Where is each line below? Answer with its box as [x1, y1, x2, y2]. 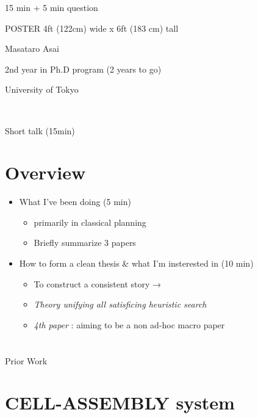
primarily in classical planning [34, 215, 146, 228]
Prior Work [5, 354, 48, 367]
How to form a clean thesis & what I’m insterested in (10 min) [19, 257, 254, 270]
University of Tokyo [5, 83, 79, 96]
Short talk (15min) [5, 124, 75, 137]
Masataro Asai [5, 42, 59, 55]
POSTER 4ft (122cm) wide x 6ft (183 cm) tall [5, 21, 179, 34]
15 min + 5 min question [5, 1, 98, 13]
